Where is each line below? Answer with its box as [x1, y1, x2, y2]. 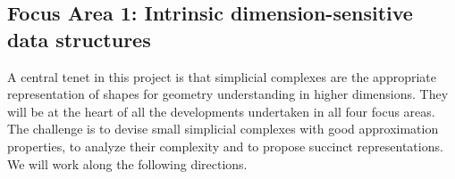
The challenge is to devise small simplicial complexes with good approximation [7, 119, 439, 138]
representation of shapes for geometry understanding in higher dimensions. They [7, 85, 449, 103]
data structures [7, 25, 151, 53]
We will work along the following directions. [7, 154, 248, 173]
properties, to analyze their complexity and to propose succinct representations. [7, 136, 443, 155]
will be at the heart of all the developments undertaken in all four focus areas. [7, 102, 435, 120]
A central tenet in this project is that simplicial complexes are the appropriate [7, 67, 436, 85]
